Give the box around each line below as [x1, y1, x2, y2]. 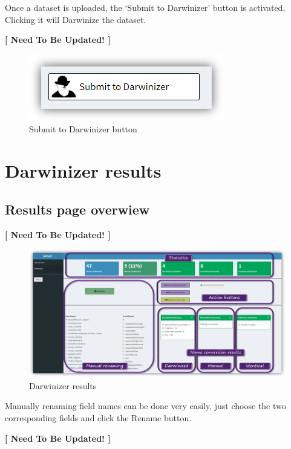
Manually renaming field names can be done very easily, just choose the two [5, 399, 286, 412]
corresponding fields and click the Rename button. [5, 411, 192, 424]
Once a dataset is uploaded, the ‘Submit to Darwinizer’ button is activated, [5, 1, 286, 13]
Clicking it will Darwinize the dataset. [5, 13, 146, 25]
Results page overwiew [5, 199, 150, 218]
